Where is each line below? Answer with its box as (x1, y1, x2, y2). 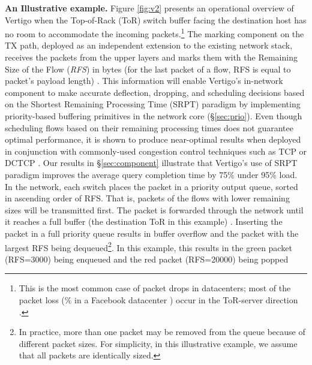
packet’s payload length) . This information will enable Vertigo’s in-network (5, 74, 283, 87)
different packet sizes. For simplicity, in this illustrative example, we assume (19, 337, 298, 349)
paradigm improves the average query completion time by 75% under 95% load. (5, 168, 298, 180)
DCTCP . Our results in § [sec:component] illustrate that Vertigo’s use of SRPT (5, 156, 298, 169)
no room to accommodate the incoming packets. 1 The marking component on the (5, 26, 304, 40)
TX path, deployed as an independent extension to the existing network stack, (5, 39, 293, 52)
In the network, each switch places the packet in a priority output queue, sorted (5, 180, 298, 192)
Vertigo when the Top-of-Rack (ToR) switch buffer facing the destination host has (5, 13, 307, 26)
